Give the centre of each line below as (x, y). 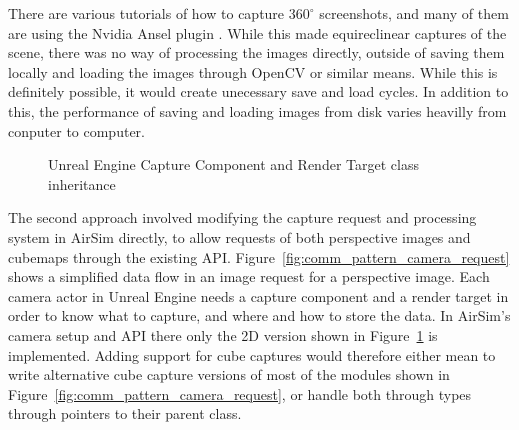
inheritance (82, 183)
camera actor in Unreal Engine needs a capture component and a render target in (258, 295)
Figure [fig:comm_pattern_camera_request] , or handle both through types (240, 393)
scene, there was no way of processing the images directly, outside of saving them (256, 52)
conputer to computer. (76, 130)
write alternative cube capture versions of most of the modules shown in (229, 374)
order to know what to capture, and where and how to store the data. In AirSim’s (259, 315)
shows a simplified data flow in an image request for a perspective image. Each (249, 276)
